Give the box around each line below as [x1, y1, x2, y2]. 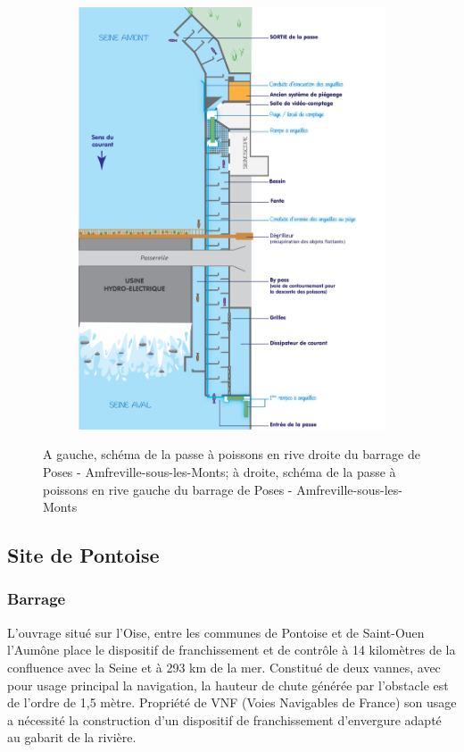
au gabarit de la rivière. [7, 728, 137, 747]
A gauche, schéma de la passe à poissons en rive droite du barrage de [43, 445, 420, 464]
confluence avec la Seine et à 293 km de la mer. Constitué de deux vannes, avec [7, 657, 441, 676]
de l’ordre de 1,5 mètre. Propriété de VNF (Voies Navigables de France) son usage [7, 693, 457, 712]
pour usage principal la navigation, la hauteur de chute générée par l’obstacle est [7, 675, 449, 694]
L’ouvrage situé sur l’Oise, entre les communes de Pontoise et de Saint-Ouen [7, 622, 425, 641]
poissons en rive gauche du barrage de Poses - [43, 480, 293, 498]
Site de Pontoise [7, 541, 160, 569]
